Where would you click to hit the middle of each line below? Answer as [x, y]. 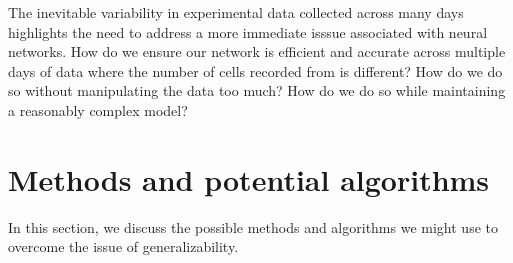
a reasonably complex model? [98, 109]
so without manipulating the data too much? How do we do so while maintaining [257, 90]
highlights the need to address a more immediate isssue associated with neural [248, 31]
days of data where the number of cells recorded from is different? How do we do [255, 70]
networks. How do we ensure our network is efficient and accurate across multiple [257, 51]
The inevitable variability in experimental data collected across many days [236, 12]
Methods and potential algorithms [249, 178]
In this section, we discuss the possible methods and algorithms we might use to [253, 226]
